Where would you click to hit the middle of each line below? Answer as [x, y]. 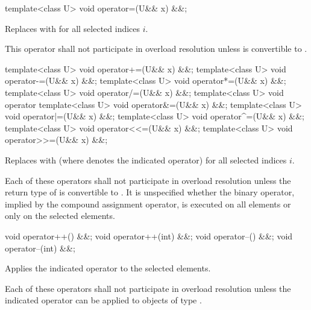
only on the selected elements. [60, 216]
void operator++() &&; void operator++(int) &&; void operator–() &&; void [149, 236]
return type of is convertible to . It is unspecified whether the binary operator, [150, 192]
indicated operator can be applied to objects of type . [103, 300]
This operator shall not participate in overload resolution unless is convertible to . [156, 49]
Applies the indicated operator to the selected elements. [108, 268]
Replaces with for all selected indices [73, 28]
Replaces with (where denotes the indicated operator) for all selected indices [146, 160]
